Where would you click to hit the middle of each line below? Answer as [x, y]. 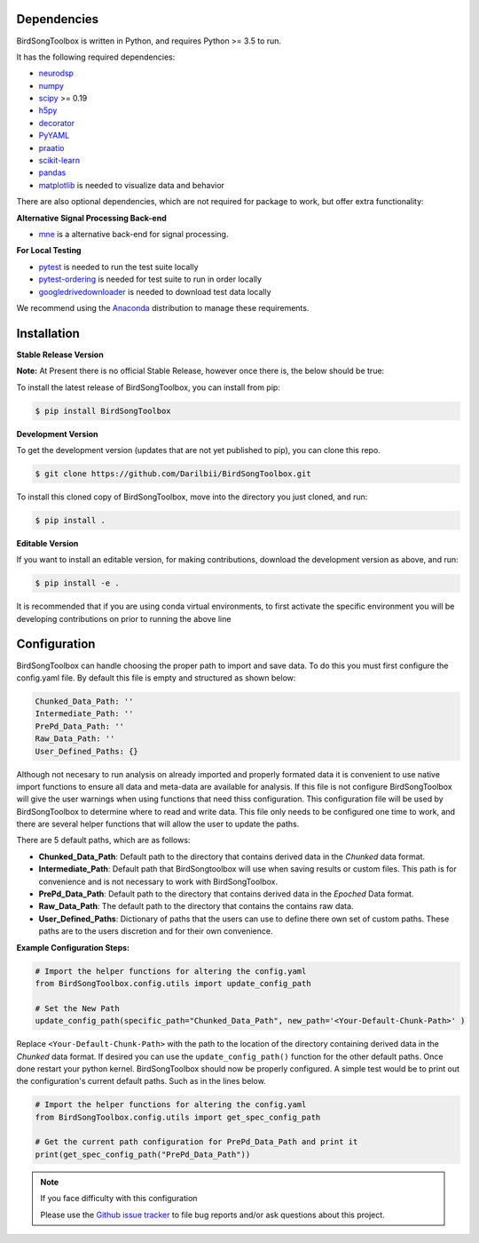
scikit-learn [59, 161]
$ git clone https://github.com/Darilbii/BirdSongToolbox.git [173, 474]
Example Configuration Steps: [73, 947]
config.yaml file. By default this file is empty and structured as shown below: [156, 677]
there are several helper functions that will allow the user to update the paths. [158, 824]
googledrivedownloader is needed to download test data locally [155, 291]
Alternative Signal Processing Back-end [92, 218]
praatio [51, 147]
